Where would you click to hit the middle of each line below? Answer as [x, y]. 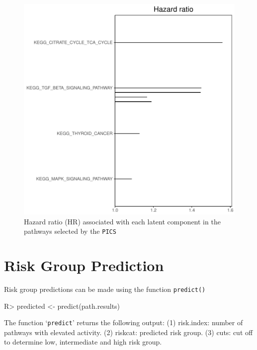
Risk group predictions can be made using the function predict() [105, 289]
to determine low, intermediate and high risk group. [83, 342]
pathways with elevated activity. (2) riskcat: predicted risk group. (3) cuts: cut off [128, 332]
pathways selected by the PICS [70, 231]
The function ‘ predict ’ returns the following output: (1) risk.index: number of [124, 322]
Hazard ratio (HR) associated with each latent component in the [122, 221]
